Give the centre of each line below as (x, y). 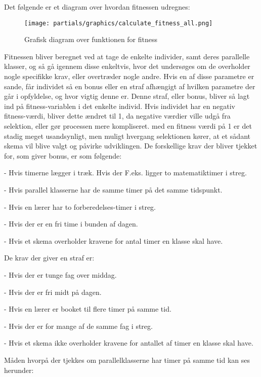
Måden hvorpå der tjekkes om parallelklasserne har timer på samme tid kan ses (127, 360)
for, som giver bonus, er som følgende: (63, 155)
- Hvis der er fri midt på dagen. (53, 292)
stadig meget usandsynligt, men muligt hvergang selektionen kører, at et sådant (127, 136)
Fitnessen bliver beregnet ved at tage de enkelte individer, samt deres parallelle (127, 56)
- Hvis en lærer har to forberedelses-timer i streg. (80, 206)
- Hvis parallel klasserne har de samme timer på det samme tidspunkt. (113, 189)
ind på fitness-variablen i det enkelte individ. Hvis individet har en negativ (120, 106)
